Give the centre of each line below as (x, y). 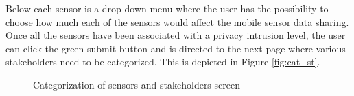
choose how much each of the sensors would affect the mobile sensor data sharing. (177, 21)
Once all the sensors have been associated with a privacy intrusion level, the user (176, 35)
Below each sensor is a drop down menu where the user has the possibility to (167, 8)
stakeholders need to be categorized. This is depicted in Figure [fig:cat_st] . (163, 62)
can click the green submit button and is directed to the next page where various (176, 48)
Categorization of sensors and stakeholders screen (137, 84)
